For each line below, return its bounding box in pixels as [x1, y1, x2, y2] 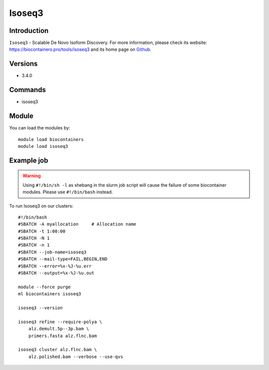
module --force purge [18, 284, 71, 290]
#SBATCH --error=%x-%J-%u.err [18, 263, 92, 269]
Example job [9, 156, 48, 164]
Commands [9, 86, 46, 94]
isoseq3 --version [18, 305, 63, 311]
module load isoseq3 [18, 143, 68, 149]
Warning [22, 173, 41, 179]
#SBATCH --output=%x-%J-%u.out [18, 270, 95, 276]
